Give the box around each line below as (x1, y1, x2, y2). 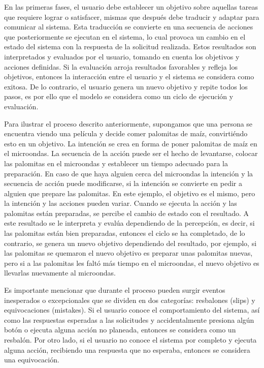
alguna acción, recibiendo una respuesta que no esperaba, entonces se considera (4, 344, 250, 355)
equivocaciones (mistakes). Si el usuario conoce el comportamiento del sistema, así (4, 304, 260, 315)
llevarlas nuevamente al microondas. (4, 267, 116, 278)
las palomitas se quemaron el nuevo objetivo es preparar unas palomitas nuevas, (4, 248, 253, 258)
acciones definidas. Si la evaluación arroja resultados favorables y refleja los (4, 61, 238, 72)
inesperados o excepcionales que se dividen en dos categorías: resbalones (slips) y (4, 294, 255, 305)
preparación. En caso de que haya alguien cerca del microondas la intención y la (4, 168, 253, 178)
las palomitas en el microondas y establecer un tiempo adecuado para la (4, 158, 228, 168)
